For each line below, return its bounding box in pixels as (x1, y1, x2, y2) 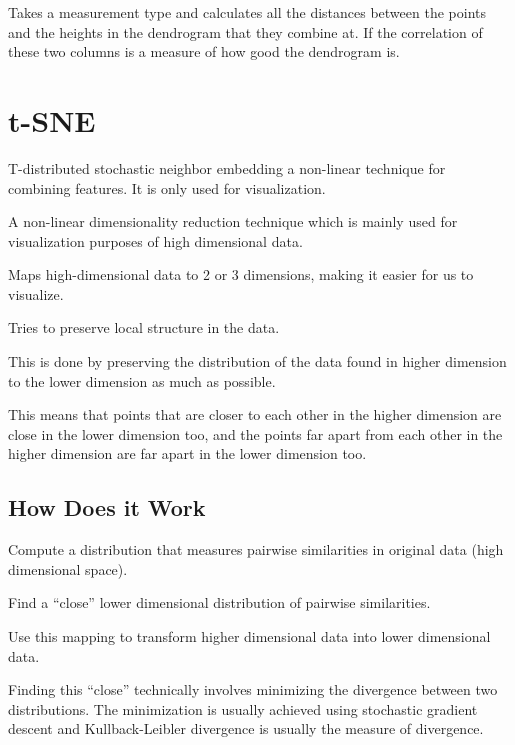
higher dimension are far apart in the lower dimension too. (8, 443, 367, 464)
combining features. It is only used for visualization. (8, 177, 326, 198)
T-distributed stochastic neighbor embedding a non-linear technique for (8, 157, 446, 178)
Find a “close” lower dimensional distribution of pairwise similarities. (8, 592, 431, 613)
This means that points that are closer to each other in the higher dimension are (8, 404, 502, 425)
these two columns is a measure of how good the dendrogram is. (8, 41, 400, 62)
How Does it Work (8, 492, 206, 523)
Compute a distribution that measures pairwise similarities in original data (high (8, 539, 504, 560)
